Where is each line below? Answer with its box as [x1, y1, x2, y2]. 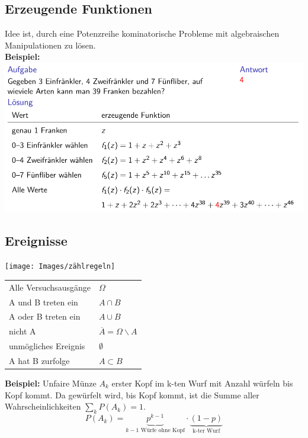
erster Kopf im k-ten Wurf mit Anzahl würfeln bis [111, 377, 293, 389]
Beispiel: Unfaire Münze [5, 377, 97, 389]
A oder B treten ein [9, 310, 81, 323]
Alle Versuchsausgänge [9, 281, 91, 293]
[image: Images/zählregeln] [5, 262, 115, 271]
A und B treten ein [9, 295, 78, 308]
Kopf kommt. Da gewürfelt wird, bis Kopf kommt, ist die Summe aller [5, 388, 259, 401]
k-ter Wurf [192, 427, 220, 434]
